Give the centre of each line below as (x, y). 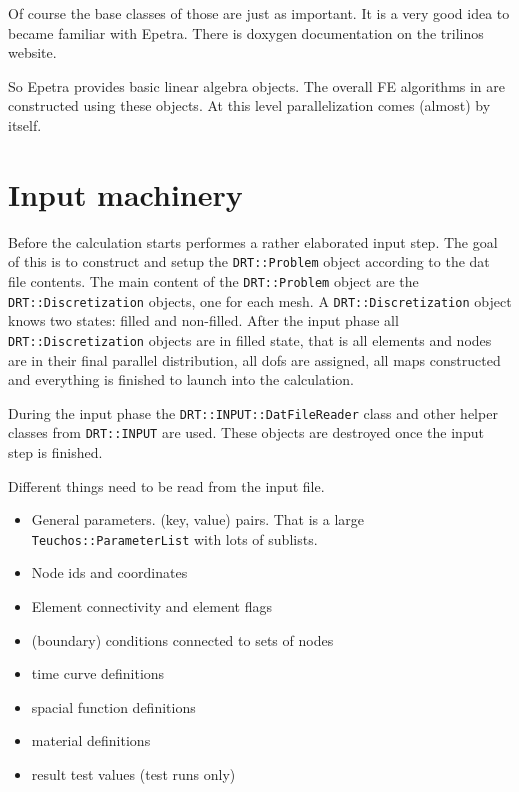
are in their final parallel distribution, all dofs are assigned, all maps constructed (254, 359)
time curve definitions (98, 673)
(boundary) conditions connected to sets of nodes (182, 639)
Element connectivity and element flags (151, 606)
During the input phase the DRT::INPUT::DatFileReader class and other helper (253, 412)
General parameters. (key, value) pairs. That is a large (198, 519)
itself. (25, 124)
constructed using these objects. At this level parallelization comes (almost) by (249, 105)
